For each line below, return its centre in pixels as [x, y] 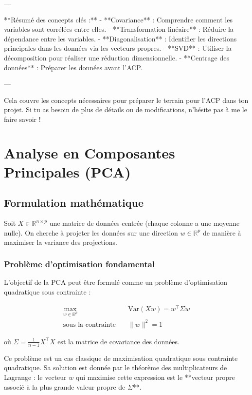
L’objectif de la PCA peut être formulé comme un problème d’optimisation [116, 282]
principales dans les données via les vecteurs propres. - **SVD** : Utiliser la [118, 48]
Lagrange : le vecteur [35, 377]
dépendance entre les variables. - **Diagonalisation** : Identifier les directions [120, 38]
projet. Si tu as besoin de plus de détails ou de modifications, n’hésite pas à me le [126, 109]
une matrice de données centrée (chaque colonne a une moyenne [144, 223]
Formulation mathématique [74, 203]
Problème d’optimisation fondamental [80, 264]
